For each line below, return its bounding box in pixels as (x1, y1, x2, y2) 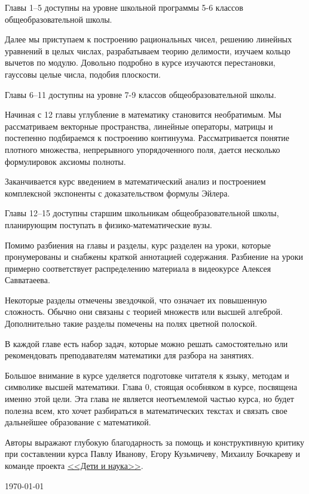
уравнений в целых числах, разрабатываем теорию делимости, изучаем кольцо (5, 44, 290, 57)
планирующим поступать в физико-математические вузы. (5, 218, 212, 231)
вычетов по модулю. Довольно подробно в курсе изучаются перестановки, (5, 56, 276, 69)
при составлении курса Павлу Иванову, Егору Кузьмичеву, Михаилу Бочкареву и (5, 447, 300, 460)
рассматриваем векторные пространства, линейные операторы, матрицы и (5, 119, 273, 132)
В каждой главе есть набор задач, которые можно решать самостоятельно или (5, 337, 288, 349)
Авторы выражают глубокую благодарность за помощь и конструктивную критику (5, 435, 305, 448)
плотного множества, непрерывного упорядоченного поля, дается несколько (5, 143, 280, 155)
